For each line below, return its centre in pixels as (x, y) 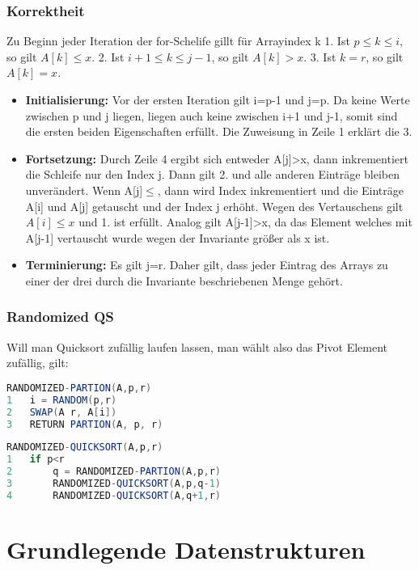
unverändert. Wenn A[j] (84, 190)
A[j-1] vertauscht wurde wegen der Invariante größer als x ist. (178, 237)
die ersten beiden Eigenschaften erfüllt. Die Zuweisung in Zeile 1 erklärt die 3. (219, 131)
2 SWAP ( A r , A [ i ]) (62, 412)
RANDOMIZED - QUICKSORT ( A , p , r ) (85, 448)
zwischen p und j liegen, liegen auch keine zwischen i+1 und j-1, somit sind (212, 115)
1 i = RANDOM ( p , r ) (62, 400)
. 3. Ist (320, 56)
